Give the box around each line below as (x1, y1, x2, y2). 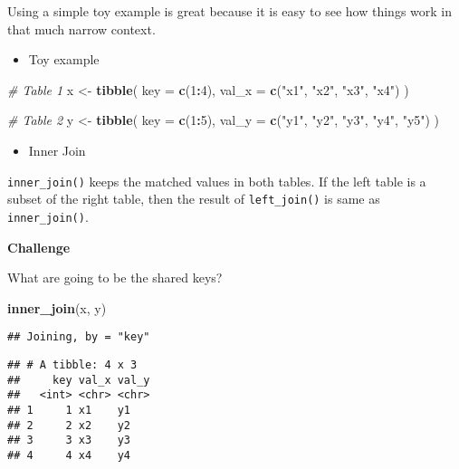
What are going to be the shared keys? (7, 268, 223, 287)
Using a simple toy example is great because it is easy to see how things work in (7, 2, 452, 20)
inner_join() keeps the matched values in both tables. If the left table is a (7, 171, 426, 190)
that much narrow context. (7, 19, 156, 38)
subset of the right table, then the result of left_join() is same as (7, 189, 380, 208)
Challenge (7, 237, 71, 256)
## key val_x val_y (7, 373, 150, 387)
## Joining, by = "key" (7, 330, 150, 344)
